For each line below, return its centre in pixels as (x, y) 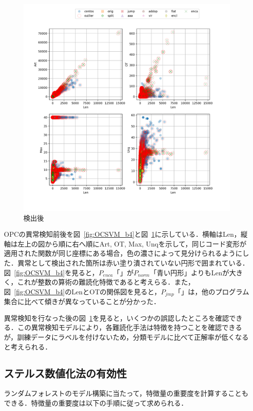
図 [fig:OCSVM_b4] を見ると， (51, 272)
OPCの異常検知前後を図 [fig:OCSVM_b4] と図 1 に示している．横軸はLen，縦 (126, 234)
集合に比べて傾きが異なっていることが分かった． (82, 301)
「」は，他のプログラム (212, 291)
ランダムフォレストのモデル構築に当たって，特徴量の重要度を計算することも (126, 393)
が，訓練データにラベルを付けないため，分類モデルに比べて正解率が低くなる (126, 337)
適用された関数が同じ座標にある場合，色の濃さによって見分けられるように (123, 253)
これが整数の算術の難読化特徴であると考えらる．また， (106, 282)
